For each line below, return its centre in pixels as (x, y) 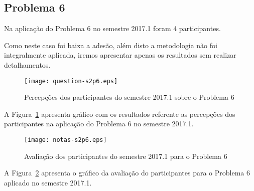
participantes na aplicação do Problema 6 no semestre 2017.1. (99, 124)
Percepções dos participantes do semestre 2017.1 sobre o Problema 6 (129, 97)
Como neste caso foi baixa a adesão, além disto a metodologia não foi (111, 45)
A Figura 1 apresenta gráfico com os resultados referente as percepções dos (120, 114)
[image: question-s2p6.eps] (71, 81)
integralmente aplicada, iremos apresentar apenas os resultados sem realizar (120, 55)
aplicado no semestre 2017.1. (48, 182)
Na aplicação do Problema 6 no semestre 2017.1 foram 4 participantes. (112, 28)
